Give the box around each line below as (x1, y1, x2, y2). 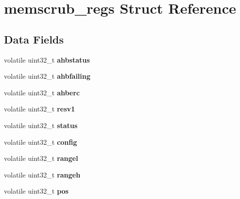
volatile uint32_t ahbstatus (4, 54, 90, 65)
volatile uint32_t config (4, 136, 77, 147)
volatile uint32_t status (4, 120, 78, 130)
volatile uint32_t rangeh (4, 169, 80, 179)
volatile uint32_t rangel (4, 153, 78, 163)
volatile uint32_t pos (4, 186, 69, 196)
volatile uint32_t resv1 (4, 104, 75, 114)
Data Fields (4, 31, 64, 46)
